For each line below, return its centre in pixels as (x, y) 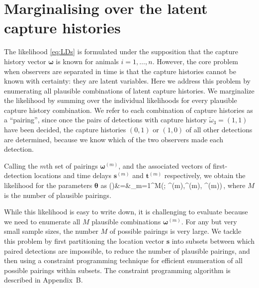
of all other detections (219, 130)
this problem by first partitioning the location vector (84, 241)
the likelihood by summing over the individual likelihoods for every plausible (121, 100)
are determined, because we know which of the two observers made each (114, 139)
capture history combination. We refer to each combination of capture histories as (129, 110)
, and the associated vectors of (165, 165)
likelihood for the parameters (48, 185)
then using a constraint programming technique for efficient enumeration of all (123, 260)
